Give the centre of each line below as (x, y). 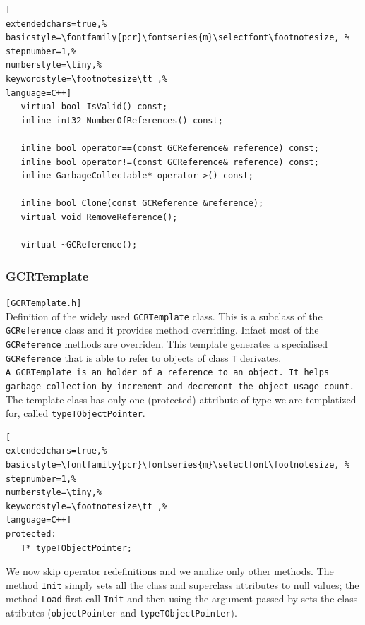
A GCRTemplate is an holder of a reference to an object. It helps (168, 373)
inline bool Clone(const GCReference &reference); (142, 204)
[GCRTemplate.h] (44, 303)
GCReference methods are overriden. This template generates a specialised (167, 343)
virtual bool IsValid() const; (94, 107)
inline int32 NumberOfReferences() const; (122, 120)
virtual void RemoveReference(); (99, 217)
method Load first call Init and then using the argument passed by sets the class (182, 599)
